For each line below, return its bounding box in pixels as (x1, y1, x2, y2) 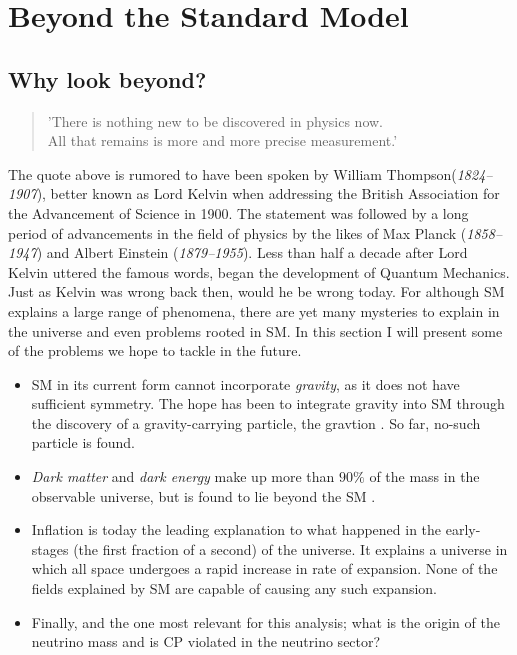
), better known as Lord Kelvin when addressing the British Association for (36, 183, 500, 204)
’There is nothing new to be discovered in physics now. (47, 110, 383, 131)
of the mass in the (369, 466, 480, 487)
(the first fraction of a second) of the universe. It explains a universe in (73, 538, 508, 559)
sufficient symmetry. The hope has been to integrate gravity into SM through (31, 393, 505, 414)
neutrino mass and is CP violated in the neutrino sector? (31, 631, 381, 652)
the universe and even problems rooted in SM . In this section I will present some (8, 320, 503, 341)
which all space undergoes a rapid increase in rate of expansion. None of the (31, 558, 498, 579)
